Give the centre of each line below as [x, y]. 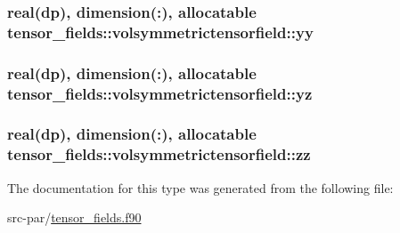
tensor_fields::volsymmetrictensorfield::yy [160, 32]
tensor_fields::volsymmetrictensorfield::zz [159, 154]
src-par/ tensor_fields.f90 [74, 217]
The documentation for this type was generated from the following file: [200, 187]
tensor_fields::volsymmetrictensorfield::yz [160, 93]
